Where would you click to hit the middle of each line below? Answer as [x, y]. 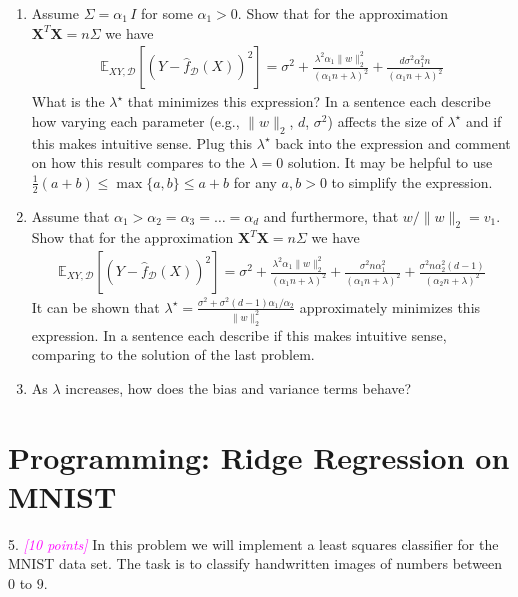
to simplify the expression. [412, 181]
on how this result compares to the [138, 162]
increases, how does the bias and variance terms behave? [238, 387]
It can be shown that [95, 306]
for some [167, 13]
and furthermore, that [331, 215]
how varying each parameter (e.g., [135, 120]
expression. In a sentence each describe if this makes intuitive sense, [239, 334]
